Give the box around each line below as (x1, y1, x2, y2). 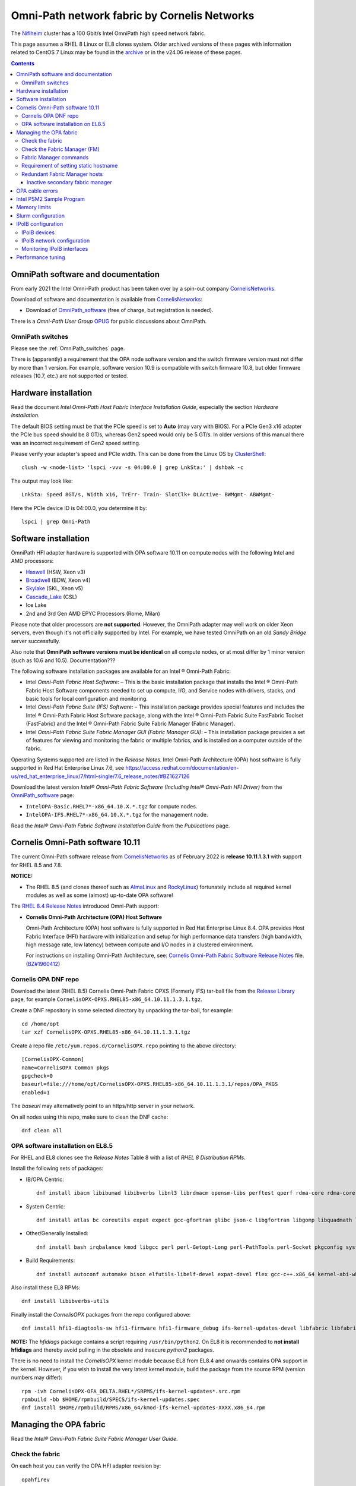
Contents (11, 59, 35, 67)
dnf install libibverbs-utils (21, 1298, 110, 1305)
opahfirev (21, 1476, 50, 1483)
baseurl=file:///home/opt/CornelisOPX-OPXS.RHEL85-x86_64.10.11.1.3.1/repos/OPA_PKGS (21, 1081, 278, 1088)
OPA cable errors (16, 187, 59, 194)
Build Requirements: (26, 1257, 75, 1264)
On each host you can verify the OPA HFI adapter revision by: (11, 1462, 161, 1469)
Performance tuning (16, 253, 65, 261)
